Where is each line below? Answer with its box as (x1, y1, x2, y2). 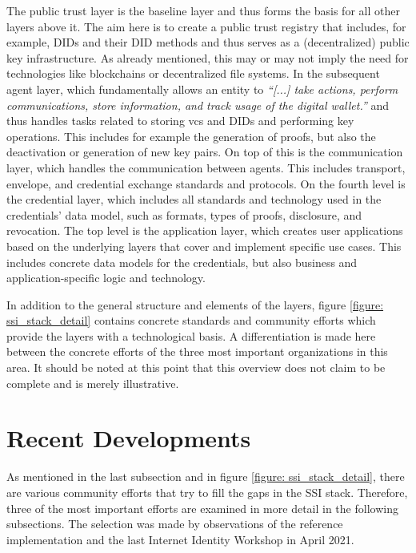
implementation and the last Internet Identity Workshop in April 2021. (6, 531, 354, 547)
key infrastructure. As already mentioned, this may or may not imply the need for (6, 49, 409, 66)
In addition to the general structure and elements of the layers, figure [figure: (6, 296, 384, 313)
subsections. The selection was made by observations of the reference (6, 515, 343, 532)
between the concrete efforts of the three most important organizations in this (6, 343, 388, 360)
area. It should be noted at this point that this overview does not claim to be (6, 359, 386, 376)
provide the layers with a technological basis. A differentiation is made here (6, 327, 376, 344)
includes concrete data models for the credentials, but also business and (6, 253, 358, 270)
